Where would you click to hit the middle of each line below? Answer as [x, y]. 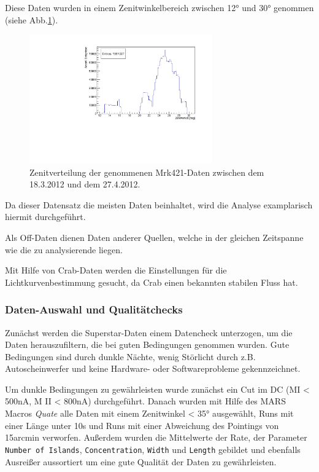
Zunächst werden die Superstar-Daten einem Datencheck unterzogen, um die [149, 332]
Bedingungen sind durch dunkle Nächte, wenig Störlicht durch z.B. [130, 356]
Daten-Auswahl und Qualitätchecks [94, 309]
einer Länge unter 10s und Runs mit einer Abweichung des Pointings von [142, 425]
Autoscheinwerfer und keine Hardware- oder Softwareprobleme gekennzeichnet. [153, 368]
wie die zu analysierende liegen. [64, 249]
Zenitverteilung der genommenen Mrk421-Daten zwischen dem [147, 172]
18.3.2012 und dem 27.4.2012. [85, 184]
